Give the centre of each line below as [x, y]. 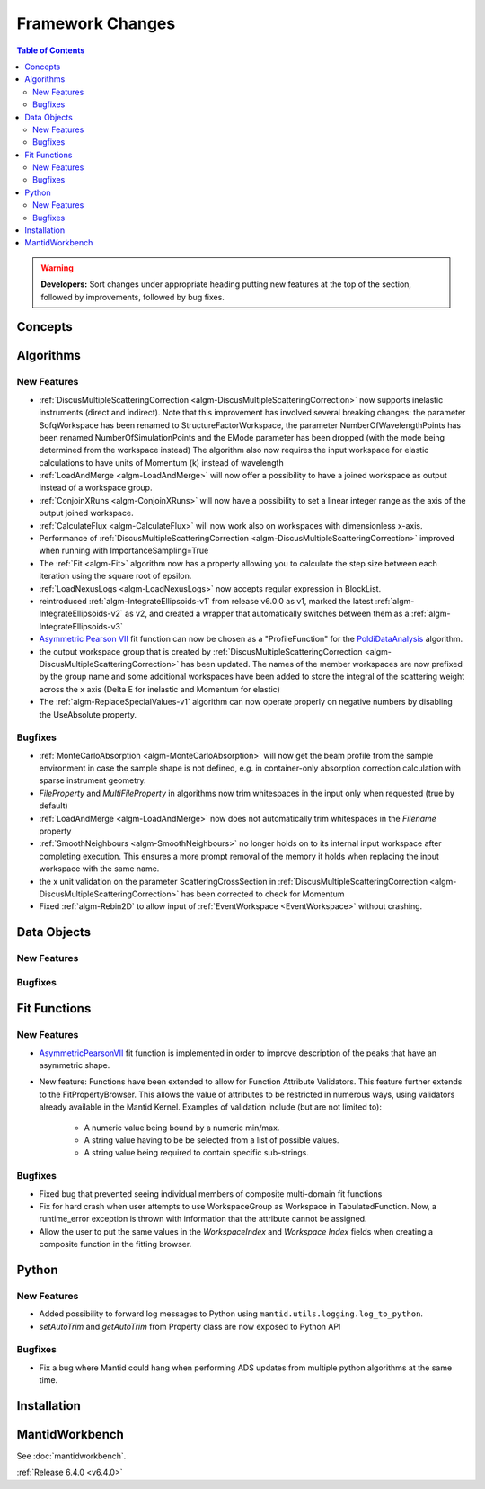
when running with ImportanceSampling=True [124, 551]
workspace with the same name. [99, 869]
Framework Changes [96, 23]
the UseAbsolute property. [88, 714]
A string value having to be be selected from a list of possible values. [212, 1140]
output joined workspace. [86, 513]
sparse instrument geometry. [93, 780]
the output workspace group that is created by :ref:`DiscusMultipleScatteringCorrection [201, 651]
